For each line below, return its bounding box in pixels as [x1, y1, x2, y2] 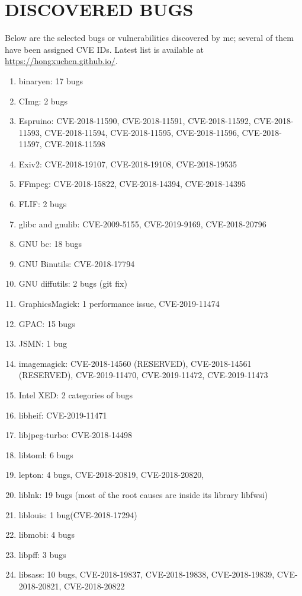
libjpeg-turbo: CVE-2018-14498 [18, 429, 133, 441]
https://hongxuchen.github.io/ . [5, 55, 118, 67]
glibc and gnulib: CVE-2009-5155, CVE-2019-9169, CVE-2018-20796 [18, 217, 266, 230]
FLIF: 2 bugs [18, 198, 67, 210]
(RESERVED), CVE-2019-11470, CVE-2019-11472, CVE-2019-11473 [18, 369, 268, 381]
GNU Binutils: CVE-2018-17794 [18, 257, 135, 270]
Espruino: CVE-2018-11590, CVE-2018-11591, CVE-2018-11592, [18, 115, 251, 127]
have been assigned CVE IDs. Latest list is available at [5, 43, 204, 55]
